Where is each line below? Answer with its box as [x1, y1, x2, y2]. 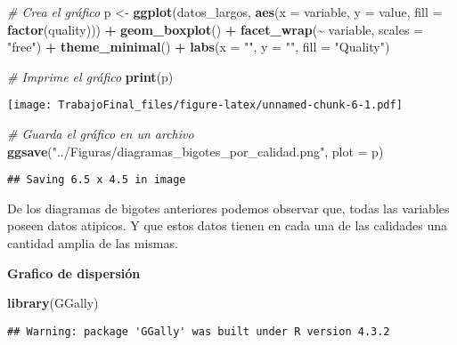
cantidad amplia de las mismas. [7, 234, 178, 253]
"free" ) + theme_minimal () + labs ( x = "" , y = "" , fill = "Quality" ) [7, 37, 390, 56]
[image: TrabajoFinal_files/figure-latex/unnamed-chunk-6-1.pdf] [7, 99, 403, 112]
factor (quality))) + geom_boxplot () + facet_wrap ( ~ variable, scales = [7, 20, 423, 38]
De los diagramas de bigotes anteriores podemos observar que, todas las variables [7, 198, 450, 217]
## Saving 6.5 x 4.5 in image [7, 173, 186, 187]
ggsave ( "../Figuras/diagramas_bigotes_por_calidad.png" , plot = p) [7, 141, 384, 160]
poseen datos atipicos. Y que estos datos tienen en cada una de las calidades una [7, 216, 448, 235]
